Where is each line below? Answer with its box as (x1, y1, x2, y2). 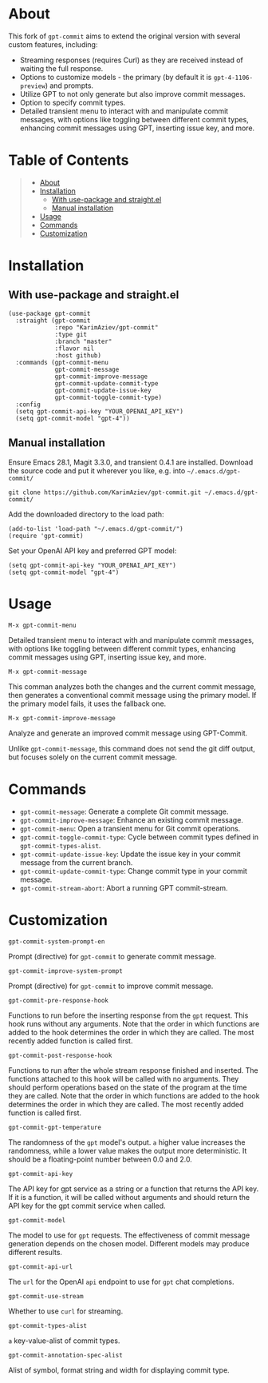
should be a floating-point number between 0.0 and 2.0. (8, 1154, 193, 1164)
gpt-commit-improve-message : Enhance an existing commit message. (19, 815, 243, 824)
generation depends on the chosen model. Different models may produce (8, 1238, 250, 1248)
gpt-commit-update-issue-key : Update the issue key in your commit (19, 849, 241, 859)
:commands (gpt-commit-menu (15, 358, 109, 366)
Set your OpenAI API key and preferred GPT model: (8, 545, 177, 556)
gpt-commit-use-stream (8, 1292, 84, 1300)
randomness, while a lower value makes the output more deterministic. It (8, 1146, 247, 1155)
